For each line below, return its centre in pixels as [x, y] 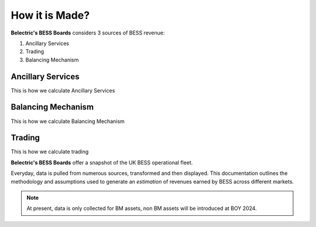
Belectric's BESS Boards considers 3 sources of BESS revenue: [88, 33]
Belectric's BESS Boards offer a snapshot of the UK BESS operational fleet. [102, 162]
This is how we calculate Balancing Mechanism [68, 121]
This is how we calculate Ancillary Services [63, 90]
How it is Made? [50, 15]
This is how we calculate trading [50, 152]
